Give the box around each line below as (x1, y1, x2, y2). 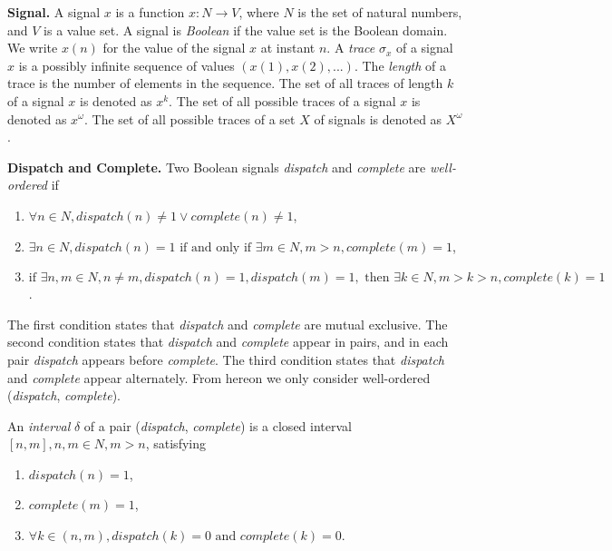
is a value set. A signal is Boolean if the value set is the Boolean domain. (44, 20, 448, 39)
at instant (260, 38, 316, 57)
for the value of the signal (102, 38, 246, 57)
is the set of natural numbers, (297, 3, 462, 21)
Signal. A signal (7, 3, 101, 21)
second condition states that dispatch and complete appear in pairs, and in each (7, 332, 449, 351)
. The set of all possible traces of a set (83, 109, 296, 128)
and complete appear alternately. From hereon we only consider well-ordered (7, 368, 431, 387)
